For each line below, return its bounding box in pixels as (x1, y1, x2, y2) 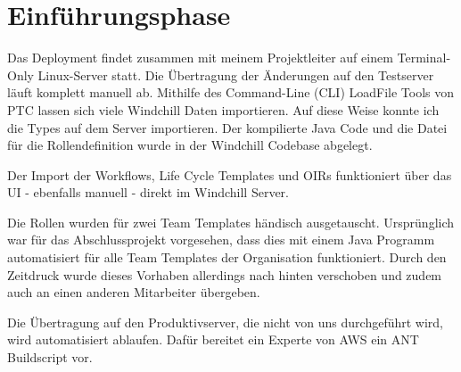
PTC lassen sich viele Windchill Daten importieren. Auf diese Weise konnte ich (7, 100, 440, 119)
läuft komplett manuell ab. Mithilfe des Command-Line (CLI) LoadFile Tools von (7, 83, 455, 102)
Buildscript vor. (7, 348, 93, 367)
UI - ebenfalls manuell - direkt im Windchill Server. (7, 183, 289, 202)
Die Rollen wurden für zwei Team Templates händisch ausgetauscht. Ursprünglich (7, 212, 455, 231)
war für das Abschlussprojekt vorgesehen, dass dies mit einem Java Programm (7, 230, 435, 249)
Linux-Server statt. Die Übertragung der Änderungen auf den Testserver (37, 65, 434, 84)
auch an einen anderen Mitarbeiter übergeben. (7, 283, 260, 302)
